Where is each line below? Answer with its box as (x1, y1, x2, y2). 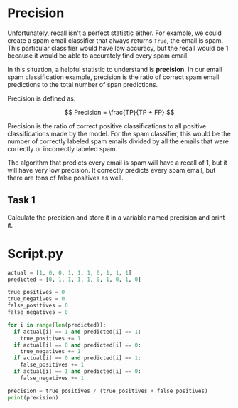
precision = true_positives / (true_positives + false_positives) (7, 387, 208, 394)
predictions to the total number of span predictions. (7, 80, 158, 88)
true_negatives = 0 (7, 295, 65, 302)
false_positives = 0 (7, 302, 69, 310)
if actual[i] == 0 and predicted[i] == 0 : (13, 341, 141, 349)
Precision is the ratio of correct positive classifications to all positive (7, 121, 207, 130)
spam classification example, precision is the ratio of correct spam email (7, 73, 220, 81)
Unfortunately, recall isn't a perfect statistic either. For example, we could (7, 29, 222, 37)
